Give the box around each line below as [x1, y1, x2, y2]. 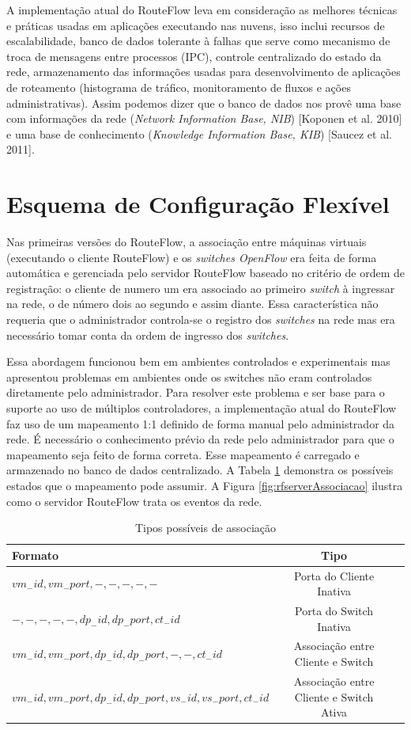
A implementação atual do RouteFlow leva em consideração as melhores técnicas [6, 2, 398, 17]
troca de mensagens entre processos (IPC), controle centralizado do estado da [6, 48, 382, 64]
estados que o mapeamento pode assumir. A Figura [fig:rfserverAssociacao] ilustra [6, 477, 403, 493]
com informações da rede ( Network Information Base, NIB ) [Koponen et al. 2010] [6, 110, 402, 127]
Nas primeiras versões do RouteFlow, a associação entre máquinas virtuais [6, 234, 367, 250]
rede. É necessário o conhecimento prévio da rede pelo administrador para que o [6, 431, 394, 447]
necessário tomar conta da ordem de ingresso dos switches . [6, 326, 289, 343]
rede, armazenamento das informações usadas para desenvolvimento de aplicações [6, 63, 401, 80]
